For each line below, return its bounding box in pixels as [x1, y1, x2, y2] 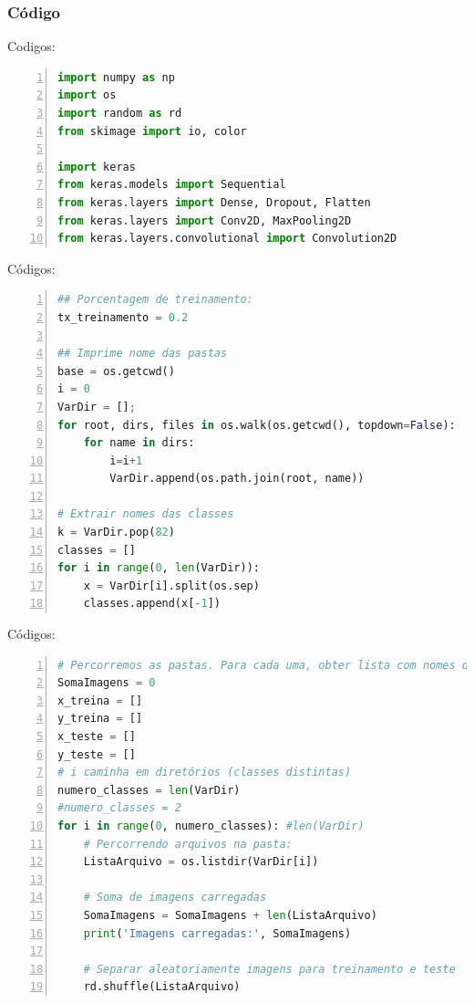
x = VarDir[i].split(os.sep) [83, 579, 260, 592]
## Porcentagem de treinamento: [57, 293, 253, 307]
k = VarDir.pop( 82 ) [57, 526, 175, 539]
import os [57, 89, 117, 102]
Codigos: [7, 37, 56, 56]
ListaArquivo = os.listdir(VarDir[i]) [83, 855, 319, 869]
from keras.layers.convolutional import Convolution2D [57, 232, 397, 246]
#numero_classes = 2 [57, 801, 182, 815]
